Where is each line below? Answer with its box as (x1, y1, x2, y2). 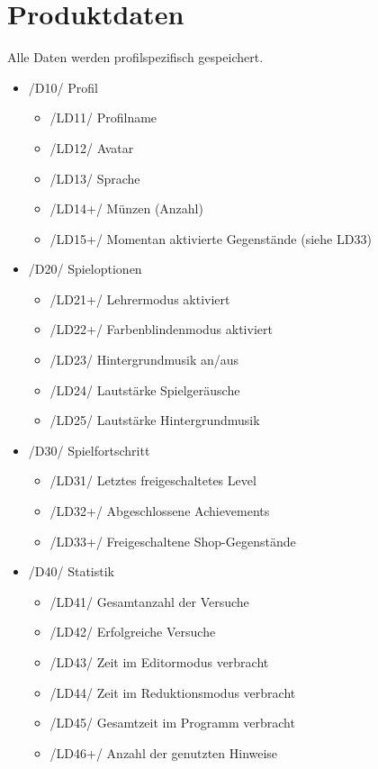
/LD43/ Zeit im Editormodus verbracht (49, 653, 269, 671)
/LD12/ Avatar (49, 138, 134, 157)
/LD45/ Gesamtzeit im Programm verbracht (49, 713, 295, 732)
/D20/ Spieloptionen (28, 259, 142, 278)
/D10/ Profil (28, 77, 98, 96)
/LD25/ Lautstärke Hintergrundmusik (49, 411, 260, 430)
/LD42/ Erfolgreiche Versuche (49, 622, 216, 641)
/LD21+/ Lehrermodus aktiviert (49, 289, 230, 308)
